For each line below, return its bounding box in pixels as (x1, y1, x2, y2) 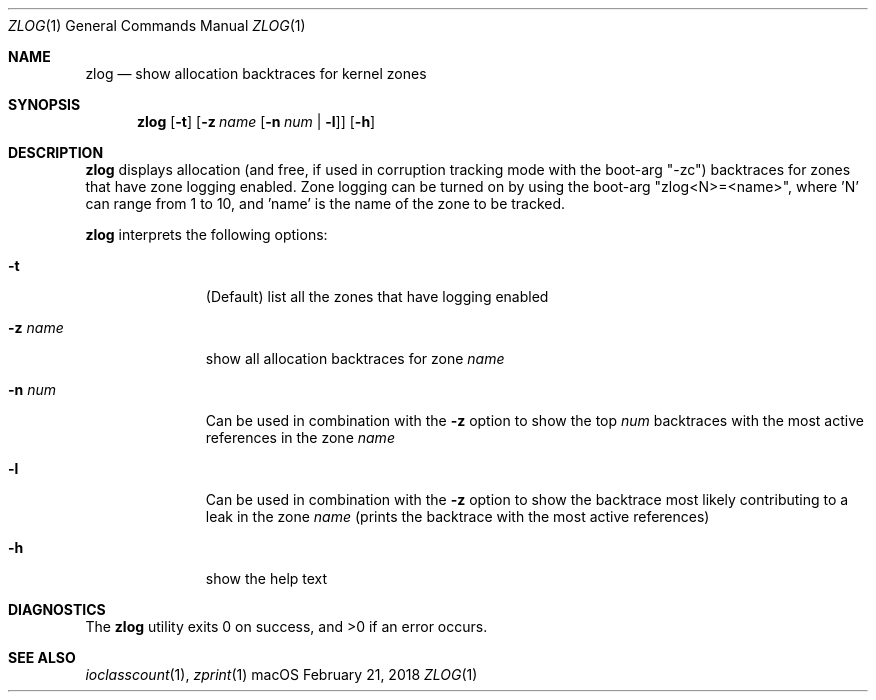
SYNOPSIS (8, 96, 81, 113)
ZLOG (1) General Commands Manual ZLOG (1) (8, 17, 306, 34)
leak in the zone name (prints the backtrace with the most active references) (205, 508, 710, 525)
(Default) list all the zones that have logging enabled (205, 288, 549, 305)
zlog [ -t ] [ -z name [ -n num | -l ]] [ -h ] (137, 113, 376, 130)
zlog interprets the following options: (85, 226, 328, 243)
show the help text (205, 570, 328, 587)
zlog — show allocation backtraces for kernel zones (85, 65, 427, 82)
